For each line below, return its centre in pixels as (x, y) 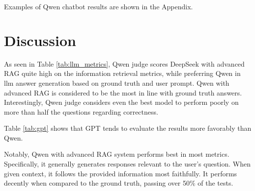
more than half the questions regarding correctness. (81, 111)
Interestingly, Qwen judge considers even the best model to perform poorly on (121, 102)
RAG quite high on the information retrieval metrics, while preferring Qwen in (122, 73)
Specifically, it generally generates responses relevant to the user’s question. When (127, 164)
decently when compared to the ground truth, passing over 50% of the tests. (119, 183)
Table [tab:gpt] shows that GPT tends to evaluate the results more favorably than (128, 128)
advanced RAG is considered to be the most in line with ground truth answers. (123, 92)
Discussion (40, 40)
